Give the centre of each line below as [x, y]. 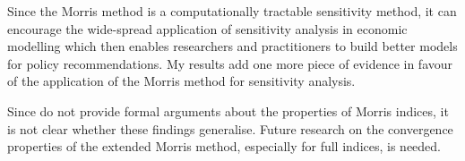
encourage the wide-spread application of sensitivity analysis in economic [207, 28]
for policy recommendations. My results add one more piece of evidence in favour [230, 63]
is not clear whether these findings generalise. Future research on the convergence [230, 128]
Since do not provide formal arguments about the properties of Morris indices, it [228, 110]
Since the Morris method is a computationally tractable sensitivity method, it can [232, 11]
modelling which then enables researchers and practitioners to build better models [232, 46]
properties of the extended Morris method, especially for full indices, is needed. [224, 146]
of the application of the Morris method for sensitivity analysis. [181, 81]
